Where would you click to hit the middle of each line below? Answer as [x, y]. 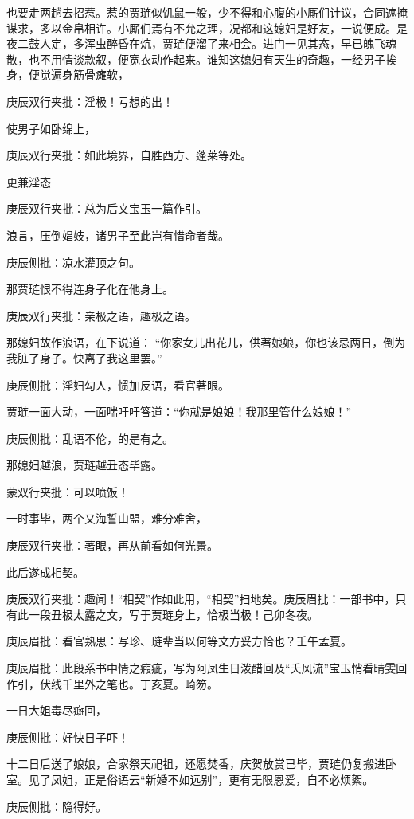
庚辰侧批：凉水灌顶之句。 [73, 262]
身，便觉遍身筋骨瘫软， [68, 74]
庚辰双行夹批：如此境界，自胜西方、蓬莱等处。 [129, 155]
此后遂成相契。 [45, 572]
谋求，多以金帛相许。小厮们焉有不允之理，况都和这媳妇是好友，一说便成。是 [207, 27]
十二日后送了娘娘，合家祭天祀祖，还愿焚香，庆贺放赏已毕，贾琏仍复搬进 [196, 764]
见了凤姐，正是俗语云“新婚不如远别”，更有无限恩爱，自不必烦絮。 [201, 779]
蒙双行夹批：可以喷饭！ [68, 491]
